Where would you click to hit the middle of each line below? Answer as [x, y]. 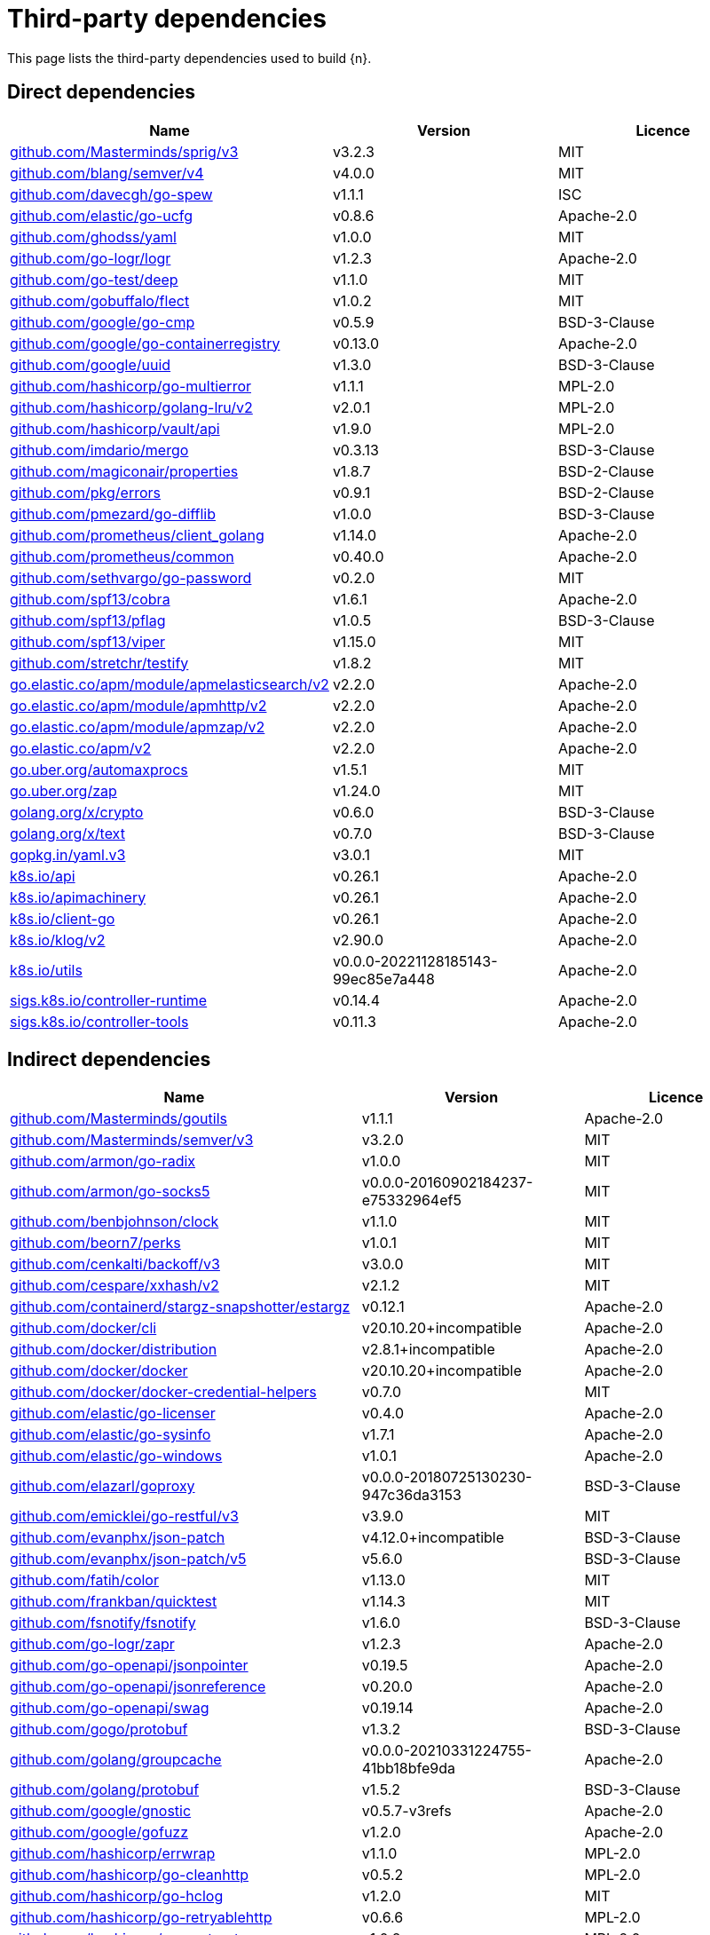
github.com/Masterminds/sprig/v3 [124, 151]
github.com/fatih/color [84, 1580]
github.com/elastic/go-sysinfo [110, 1435]
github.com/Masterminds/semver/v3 [132, 1140]
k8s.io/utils [46, 970]
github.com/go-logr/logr [91, 258]
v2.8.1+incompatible [428, 1350]
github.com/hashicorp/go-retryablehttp [141, 1918]
